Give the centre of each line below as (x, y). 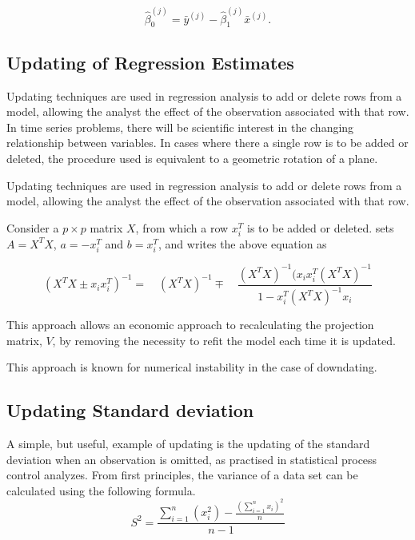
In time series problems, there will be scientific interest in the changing (180, 127)
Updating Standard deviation (130, 410)
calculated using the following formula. (101, 490)
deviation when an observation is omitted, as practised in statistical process (192, 459)
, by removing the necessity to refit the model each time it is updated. (224, 340)
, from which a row (182, 227)
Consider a (33, 227)
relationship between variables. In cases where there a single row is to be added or (207, 143)
